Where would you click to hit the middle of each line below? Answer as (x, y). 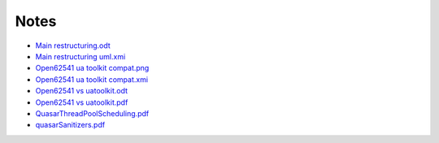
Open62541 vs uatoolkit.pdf (82, 102)
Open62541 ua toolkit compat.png (92, 68)
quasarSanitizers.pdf (70, 125)
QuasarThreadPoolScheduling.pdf (92, 113)
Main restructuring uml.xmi (80, 56)
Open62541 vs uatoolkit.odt (82, 91)
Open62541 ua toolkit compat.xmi (92, 79)
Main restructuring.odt (73, 45)
